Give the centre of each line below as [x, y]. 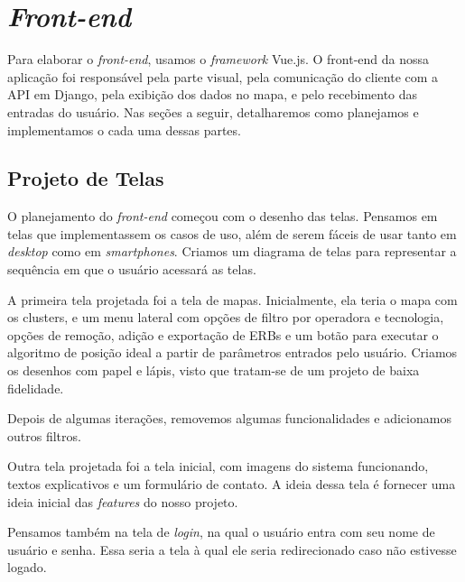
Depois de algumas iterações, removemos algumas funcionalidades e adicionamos [229, 418]
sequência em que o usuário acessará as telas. [132, 269]
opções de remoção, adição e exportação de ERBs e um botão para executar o [223, 334]
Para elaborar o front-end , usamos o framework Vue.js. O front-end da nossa [219, 59]
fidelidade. [36, 388]
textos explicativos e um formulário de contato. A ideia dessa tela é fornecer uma [232, 484]
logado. [27, 567]
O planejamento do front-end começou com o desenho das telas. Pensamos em [223, 216]
